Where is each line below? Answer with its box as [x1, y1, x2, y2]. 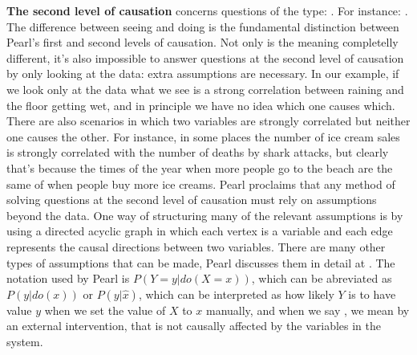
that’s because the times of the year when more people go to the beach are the [6, 159, 393, 176]
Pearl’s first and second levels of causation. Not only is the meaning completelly [6, 34, 399, 51]
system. [6, 333, 43, 349]
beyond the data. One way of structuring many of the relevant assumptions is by [6, 206, 403, 223]
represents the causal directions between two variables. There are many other [6, 238, 386, 255]
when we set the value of [44, 301, 166, 318]
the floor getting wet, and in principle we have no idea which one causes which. [6, 96, 395, 113]
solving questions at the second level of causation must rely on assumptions [6, 191, 377, 208]
